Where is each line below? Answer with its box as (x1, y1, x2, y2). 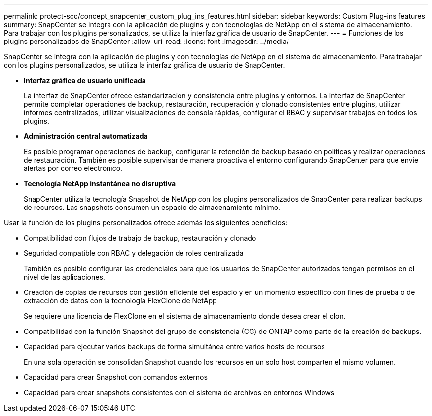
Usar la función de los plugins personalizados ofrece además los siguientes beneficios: (4, 218, 288, 227)
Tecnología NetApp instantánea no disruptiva (24, 179, 176, 188)
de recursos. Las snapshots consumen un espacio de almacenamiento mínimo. (24, 203, 281, 211)
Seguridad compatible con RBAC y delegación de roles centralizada (24, 249, 244, 257)
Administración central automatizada (24, 132, 148, 140)
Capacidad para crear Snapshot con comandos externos (24, 373, 208, 381)
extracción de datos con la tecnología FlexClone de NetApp (24, 296, 217, 305)
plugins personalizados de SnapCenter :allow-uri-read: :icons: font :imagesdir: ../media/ (4, 37, 289, 45)
